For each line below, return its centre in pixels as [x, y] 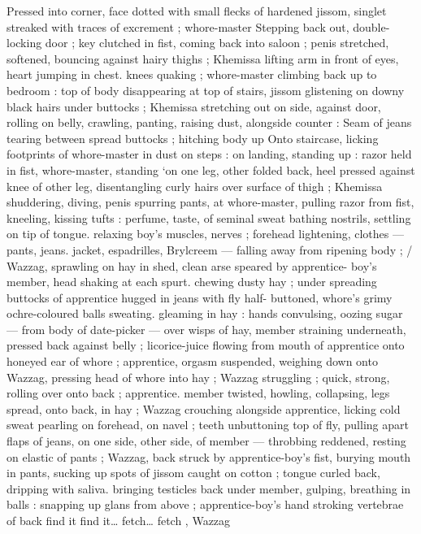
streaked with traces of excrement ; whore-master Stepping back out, [178, 26]
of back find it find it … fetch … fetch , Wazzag [119, 520]
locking [24, 43]
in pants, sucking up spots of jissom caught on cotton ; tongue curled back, [193, 473]
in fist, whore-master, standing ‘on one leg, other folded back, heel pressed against [211, 169]
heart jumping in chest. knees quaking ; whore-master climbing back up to [192, 74]
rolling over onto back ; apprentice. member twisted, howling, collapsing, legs [198, 393]
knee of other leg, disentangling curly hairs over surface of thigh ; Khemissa [195, 186]
